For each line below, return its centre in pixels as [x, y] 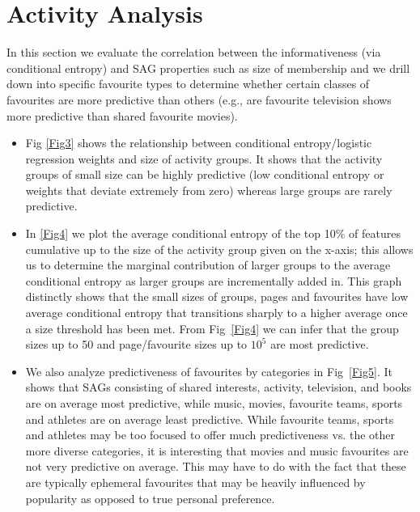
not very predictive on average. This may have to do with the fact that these [216, 466]
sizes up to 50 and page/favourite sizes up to [136, 344]
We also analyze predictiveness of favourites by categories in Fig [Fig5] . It [209, 371]
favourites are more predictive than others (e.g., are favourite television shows [199, 99]
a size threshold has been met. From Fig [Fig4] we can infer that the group [212, 328]
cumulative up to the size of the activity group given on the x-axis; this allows [219, 249]
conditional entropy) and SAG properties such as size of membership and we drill [208, 68]
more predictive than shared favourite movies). [122, 115]
